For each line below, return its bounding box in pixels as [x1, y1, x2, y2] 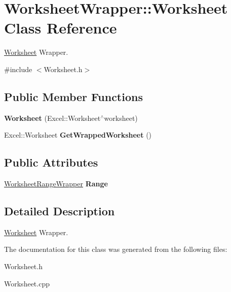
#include [4, 63, 32, 74]
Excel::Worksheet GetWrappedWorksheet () [4, 129, 152, 140]
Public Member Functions [4, 88, 143, 104]
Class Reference [4, 17, 117, 38]
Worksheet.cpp [4, 278, 50, 288]
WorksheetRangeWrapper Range [4, 178, 108, 189]
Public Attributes [4, 154, 98, 170]
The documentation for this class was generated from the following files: [4, 244, 227, 254]
